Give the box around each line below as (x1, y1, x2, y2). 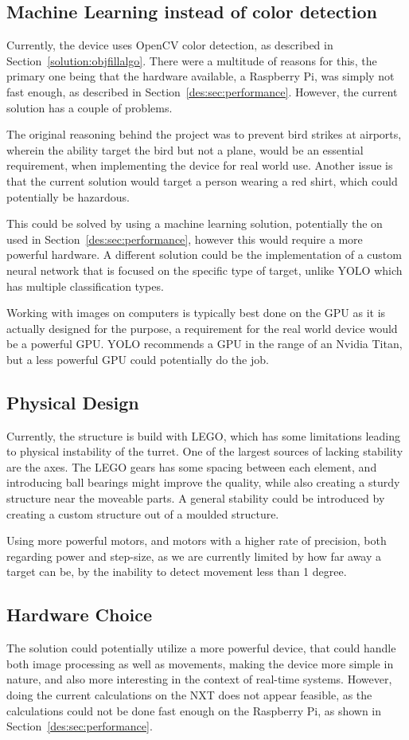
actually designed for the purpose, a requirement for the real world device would (6, 319, 398, 336)
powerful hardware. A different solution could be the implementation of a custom (6, 246, 402, 263)
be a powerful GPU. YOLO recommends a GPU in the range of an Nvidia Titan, (6, 335, 403, 352)
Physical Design (6, 390, 139, 414)
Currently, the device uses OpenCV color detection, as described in (6, 37, 333, 53)
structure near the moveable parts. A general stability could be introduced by (6, 490, 385, 507)
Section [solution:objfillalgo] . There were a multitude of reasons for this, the (6, 52, 377, 69)
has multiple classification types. (6, 277, 164, 294)
